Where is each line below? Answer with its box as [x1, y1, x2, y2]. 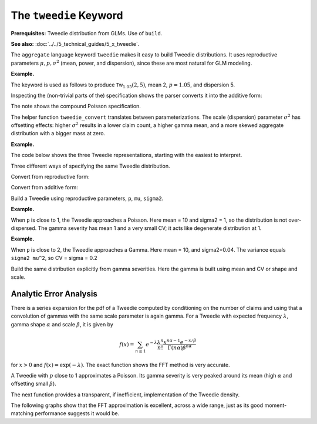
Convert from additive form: [11, 184, 79, 191]
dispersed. [11, 224, 37, 232]
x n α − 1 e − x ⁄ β [163, 338, 197, 345]
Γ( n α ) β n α [167, 343, 192, 351]
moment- [264, 402, 287, 409]
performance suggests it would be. [35, 410, 120, 417]
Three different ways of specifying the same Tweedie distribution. [11, 162, 170, 169]
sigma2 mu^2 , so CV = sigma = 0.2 [11, 255, 98, 262]
